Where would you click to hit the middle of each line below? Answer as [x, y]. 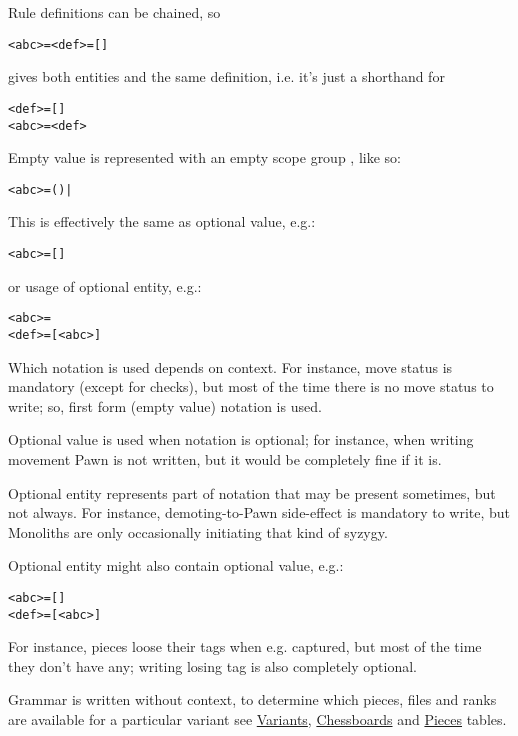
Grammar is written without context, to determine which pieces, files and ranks [252, 699]
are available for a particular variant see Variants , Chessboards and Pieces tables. [257, 719]
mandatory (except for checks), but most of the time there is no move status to [251, 386]
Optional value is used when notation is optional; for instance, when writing [241, 439]
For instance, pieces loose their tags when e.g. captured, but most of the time [245, 646]
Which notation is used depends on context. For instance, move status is [230, 366]
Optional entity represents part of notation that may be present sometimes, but [252, 492]
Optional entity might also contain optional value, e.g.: [176, 565]
